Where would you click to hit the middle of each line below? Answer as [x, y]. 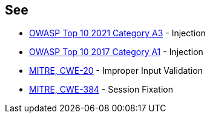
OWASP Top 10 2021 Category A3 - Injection [117, 33]
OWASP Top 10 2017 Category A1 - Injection [116, 52]
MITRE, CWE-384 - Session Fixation [101, 90]
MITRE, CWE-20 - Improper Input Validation [116, 71]
